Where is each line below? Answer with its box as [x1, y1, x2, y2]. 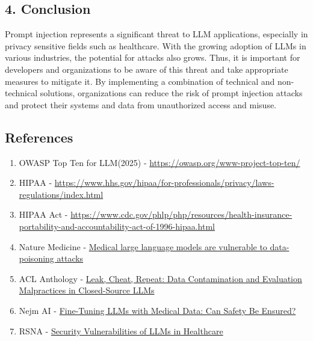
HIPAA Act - [19, 208, 68, 221]
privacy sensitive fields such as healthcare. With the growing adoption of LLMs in [5, 39, 306, 52]
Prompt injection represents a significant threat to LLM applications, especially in [5, 28, 308, 40]
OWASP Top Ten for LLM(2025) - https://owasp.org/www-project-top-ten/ [19, 156, 300, 168]
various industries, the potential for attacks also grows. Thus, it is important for [5, 51, 300, 64]
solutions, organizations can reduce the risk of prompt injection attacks [40, 87, 303, 99]
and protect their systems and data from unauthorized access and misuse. [5, 98, 277, 111]
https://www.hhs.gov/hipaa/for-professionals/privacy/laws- [54, 176, 274, 189]
